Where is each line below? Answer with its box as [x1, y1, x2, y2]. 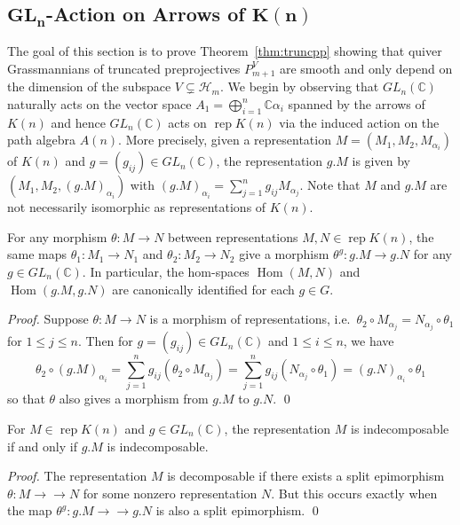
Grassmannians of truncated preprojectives [7, 59, 241, 77]
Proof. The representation [7, 466, 147, 485]
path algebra [7, 130, 76, 149]
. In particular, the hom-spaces [82, 262, 250, 281]
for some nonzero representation [83, 483, 258, 502]
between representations [168, 227, 298, 246]
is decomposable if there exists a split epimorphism [167, 466, 445, 485]
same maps [7, 245, 67, 263]
